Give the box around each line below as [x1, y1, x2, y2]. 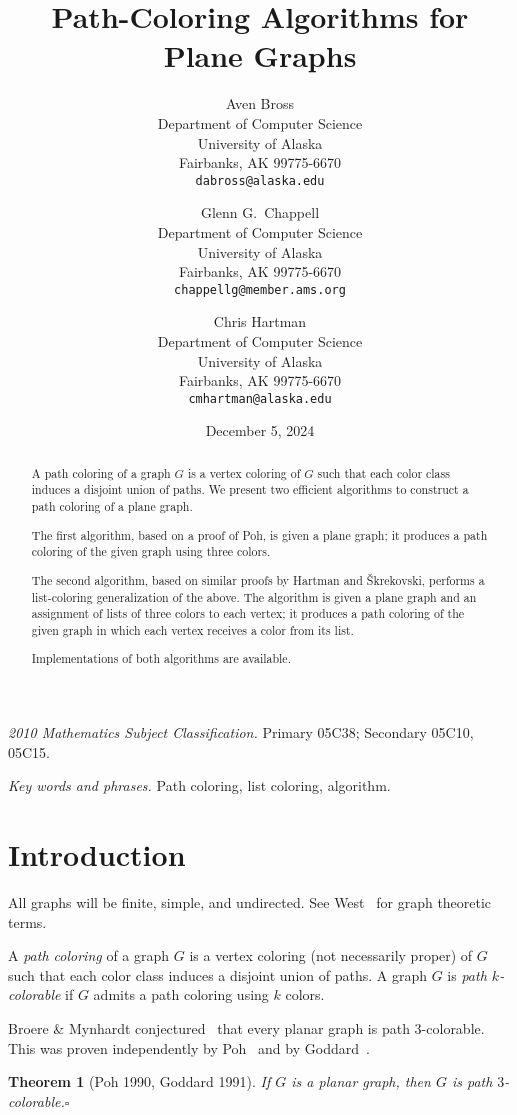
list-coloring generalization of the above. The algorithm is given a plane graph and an [31, 588, 477, 605]
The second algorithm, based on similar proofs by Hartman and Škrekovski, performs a [31, 571, 485, 588]
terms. [8, 911, 47, 932]
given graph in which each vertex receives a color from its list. [31, 621, 354, 638]
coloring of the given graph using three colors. [31, 543, 271, 560]
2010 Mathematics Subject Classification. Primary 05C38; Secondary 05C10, [8, 722, 474, 743]
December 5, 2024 [205, 420, 315, 441]
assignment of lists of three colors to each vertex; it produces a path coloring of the [31, 605, 465, 622]
